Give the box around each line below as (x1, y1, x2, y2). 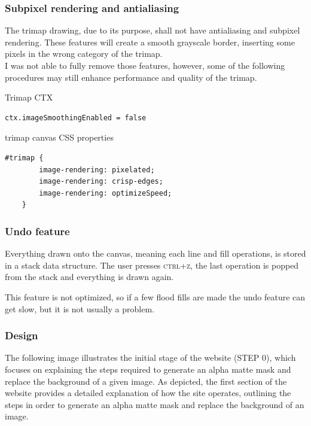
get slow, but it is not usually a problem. (5, 302, 154, 315)
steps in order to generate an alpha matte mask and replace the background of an (5, 398, 304, 410)
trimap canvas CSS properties (5, 131, 114, 144)
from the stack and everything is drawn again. (5, 270, 174, 283)
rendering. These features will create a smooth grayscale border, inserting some (5, 35, 295, 48)
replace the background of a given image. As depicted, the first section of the (5, 375, 287, 387)
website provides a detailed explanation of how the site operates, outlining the (5, 387, 291, 399)
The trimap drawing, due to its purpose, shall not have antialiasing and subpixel (5, 24, 300, 36)
